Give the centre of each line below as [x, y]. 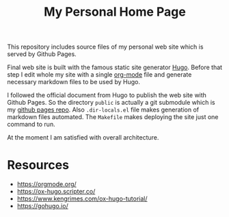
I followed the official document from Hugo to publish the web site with [107, 95]
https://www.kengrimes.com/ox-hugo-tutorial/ [82, 199]
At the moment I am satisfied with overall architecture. [83, 138]
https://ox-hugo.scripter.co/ [56, 192]
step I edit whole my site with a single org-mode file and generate [99, 75]
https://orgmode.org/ [46, 184]
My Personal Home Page [115, 12]
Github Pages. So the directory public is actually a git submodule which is [111, 103]
